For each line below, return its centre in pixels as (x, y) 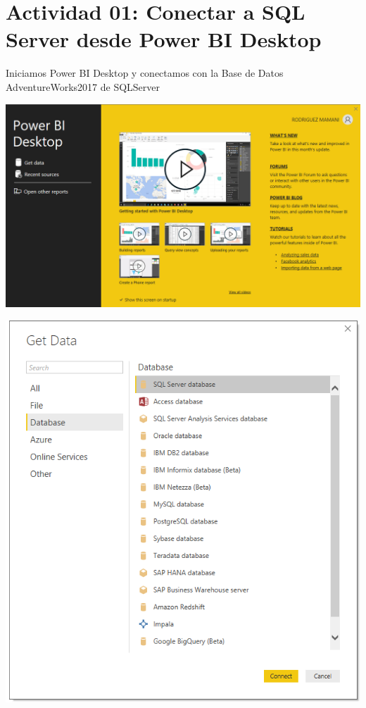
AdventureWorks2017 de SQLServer (83, 86)
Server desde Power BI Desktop (164, 39)
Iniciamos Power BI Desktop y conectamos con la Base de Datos (145, 73)
